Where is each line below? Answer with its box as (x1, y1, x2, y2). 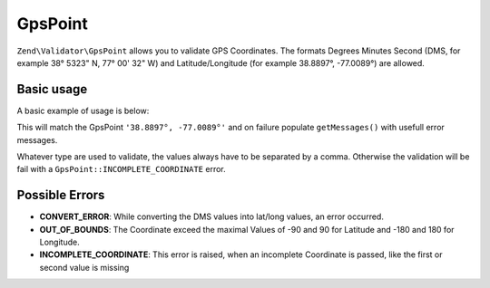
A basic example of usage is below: (16, 105, 150, 116)
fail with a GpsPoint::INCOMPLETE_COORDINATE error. (16, 164, 226, 175)
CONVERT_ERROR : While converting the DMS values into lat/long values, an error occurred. (39, 211, 385, 222)
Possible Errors (16, 187, 105, 203)
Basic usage (16, 82, 88, 97)
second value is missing (39, 262, 130, 273)
